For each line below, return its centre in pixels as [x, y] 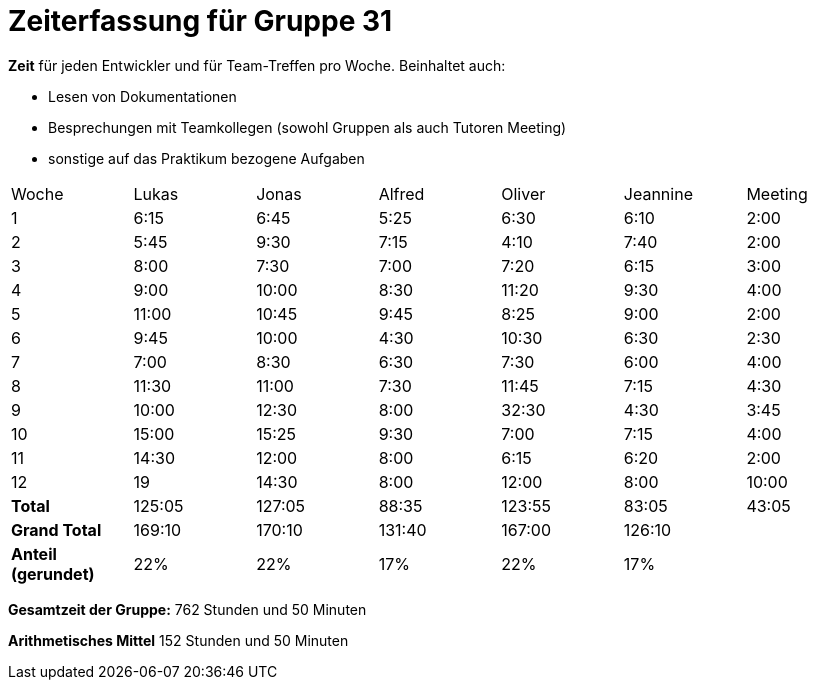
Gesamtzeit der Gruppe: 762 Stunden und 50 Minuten [187, 609]
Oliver [523, 193]
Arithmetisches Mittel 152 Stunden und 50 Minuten [178, 640]
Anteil [34, 553]
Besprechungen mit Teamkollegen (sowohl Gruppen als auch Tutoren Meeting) [307, 127]
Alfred [401, 193]
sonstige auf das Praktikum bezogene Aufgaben [206, 158]
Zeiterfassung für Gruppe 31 [200, 21]
